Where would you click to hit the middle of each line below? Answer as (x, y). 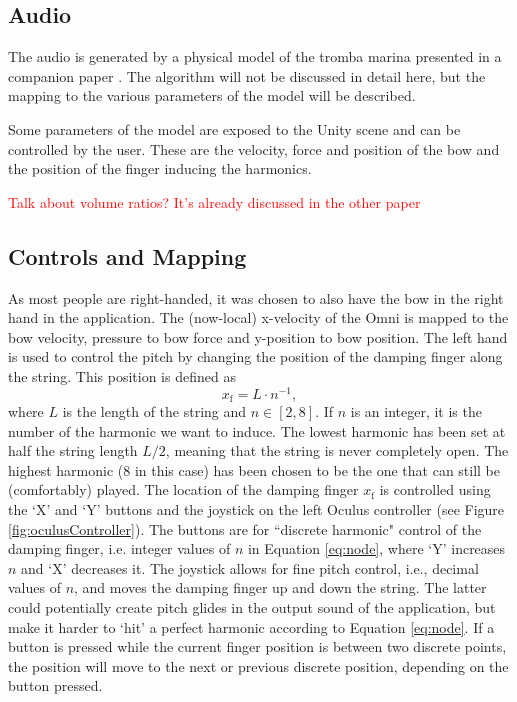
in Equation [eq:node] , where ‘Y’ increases (376, 548)
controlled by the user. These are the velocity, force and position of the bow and (254, 148)
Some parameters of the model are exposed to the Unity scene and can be (234, 128)
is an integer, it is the (416, 411)
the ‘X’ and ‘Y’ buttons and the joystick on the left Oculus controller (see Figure (256, 509)
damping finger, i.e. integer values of (119, 548)
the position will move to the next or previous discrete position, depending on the (258, 665)
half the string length (73, 450)
